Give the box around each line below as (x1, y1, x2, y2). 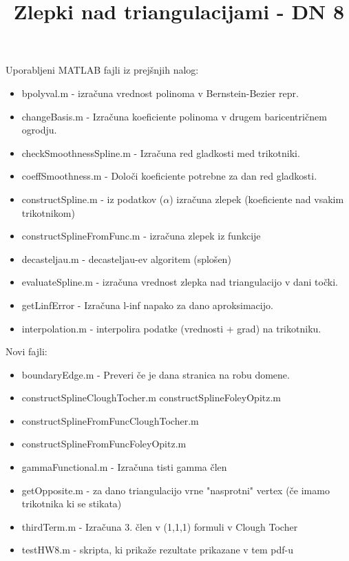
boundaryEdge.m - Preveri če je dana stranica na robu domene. (21, 367, 290, 381)
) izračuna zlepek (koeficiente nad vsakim (169, 191, 344, 206)
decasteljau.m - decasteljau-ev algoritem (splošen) (21, 251, 231, 266)
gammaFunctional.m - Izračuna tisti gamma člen (21, 460, 227, 474)
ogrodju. (21, 123, 57, 137)
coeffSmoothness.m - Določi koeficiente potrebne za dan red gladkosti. (21, 169, 317, 183)
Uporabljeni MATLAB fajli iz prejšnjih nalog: (6, 63, 199, 77)
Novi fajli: (6, 344, 47, 359)
